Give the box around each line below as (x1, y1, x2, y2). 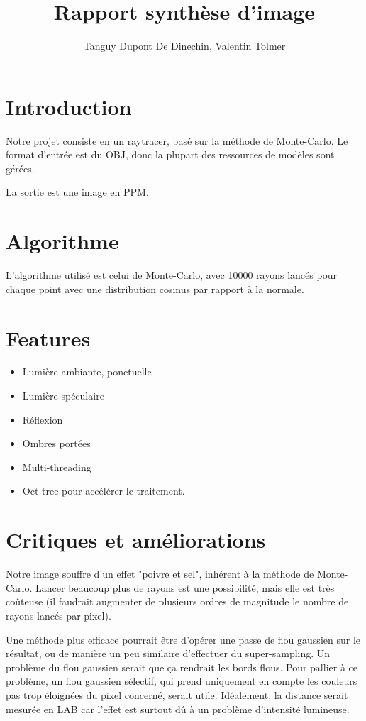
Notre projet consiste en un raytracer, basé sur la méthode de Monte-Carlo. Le (6, 133, 348, 148)
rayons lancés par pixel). (6, 607, 111, 622)
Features (6, 323, 91, 352)
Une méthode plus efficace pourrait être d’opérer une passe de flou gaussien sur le (6, 632, 360, 646)
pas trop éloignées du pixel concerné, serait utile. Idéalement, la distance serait (6, 687, 348, 702)
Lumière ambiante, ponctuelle (22, 364, 152, 379)
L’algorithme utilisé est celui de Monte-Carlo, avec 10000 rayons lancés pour (6, 268, 337, 282)
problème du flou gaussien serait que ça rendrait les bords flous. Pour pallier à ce (6, 659, 357, 674)
